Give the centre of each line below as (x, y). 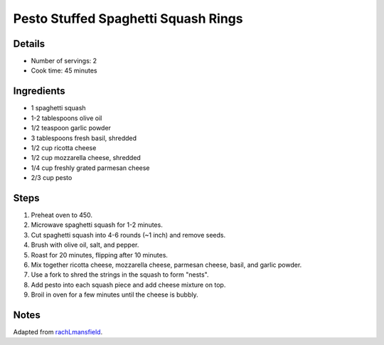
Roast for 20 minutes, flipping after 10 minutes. (100, 255)
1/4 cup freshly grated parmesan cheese (90, 168)
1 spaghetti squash (58, 108)
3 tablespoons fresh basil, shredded (84, 138)
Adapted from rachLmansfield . (58, 332)
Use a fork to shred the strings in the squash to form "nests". (120, 275)
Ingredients (39, 91)
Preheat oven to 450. (62, 215)
